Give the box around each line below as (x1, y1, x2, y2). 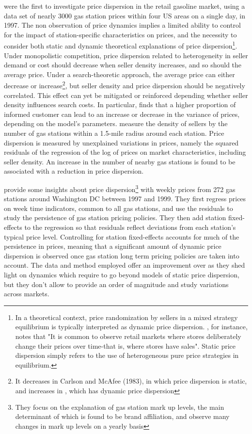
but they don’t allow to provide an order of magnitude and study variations (4, 279, 229, 289)
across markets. (4, 289, 49, 299)
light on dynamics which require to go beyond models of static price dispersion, (4, 270, 239, 279)
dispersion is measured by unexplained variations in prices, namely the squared (4, 137, 239, 147)
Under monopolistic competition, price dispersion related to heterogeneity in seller (4, 50, 248, 60)
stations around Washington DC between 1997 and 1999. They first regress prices (4, 193, 246, 204)
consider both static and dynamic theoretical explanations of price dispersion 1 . (4, 39, 237, 51)
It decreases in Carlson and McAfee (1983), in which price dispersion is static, (15, 376, 247, 386)
